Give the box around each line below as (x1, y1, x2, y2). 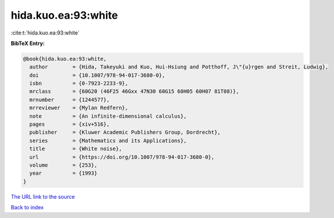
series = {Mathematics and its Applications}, (29, 137, 187, 144)
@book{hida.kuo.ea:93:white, (23, 56, 107, 62)
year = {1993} (29, 170, 98, 177)
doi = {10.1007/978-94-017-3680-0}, (29, 72, 166, 78)
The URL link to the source (11, 193, 75, 200)
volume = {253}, (29, 162, 98, 168)
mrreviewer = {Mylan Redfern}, (29, 105, 129, 111)
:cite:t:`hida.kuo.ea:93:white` (11, 29, 80, 36)
